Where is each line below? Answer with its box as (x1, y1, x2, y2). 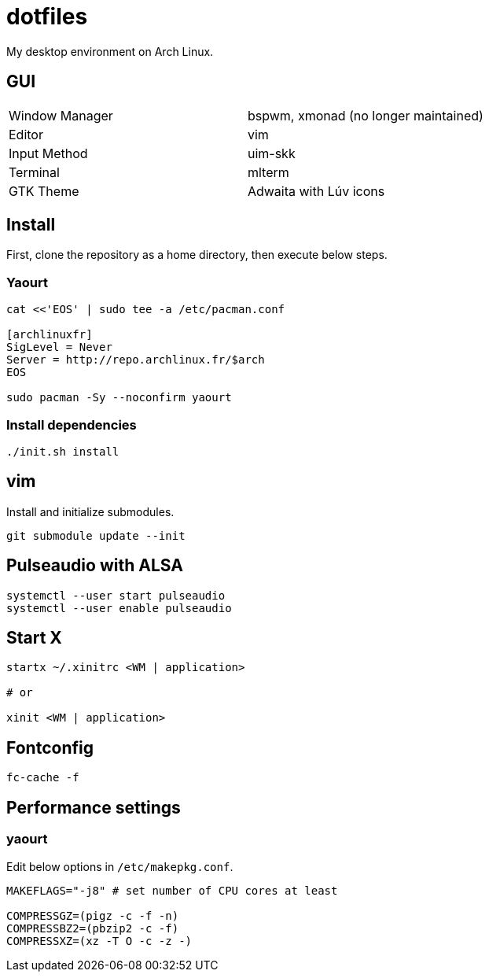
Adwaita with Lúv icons (247, 183, 385, 199)
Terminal (9, 164, 60, 180)
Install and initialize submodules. (6, 504, 175, 519)
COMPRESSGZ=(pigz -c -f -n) (6, 909, 179, 922)
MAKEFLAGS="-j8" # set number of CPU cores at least (6, 884, 338, 897)
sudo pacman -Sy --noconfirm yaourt (6, 391, 232, 404)
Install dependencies (6, 416, 137, 433)
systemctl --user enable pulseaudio (6, 601, 232, 614)
